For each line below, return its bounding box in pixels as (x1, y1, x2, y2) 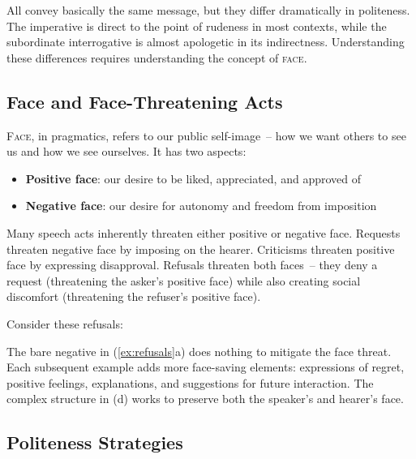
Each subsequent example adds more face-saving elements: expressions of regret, (6, 358, 405, 375)
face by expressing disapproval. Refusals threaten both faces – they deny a (6, 256, 378, 273)
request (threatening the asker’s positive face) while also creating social (6, 272, 361, 289)
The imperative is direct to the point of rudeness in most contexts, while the (6, 17, 387, 34)
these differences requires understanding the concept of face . (6, 49, 307, 66)
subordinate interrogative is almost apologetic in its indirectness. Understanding (6, 33, 405, 50)
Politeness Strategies (6, 430, 183, 455)
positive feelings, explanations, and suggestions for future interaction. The (6, 374, 374, 391)
